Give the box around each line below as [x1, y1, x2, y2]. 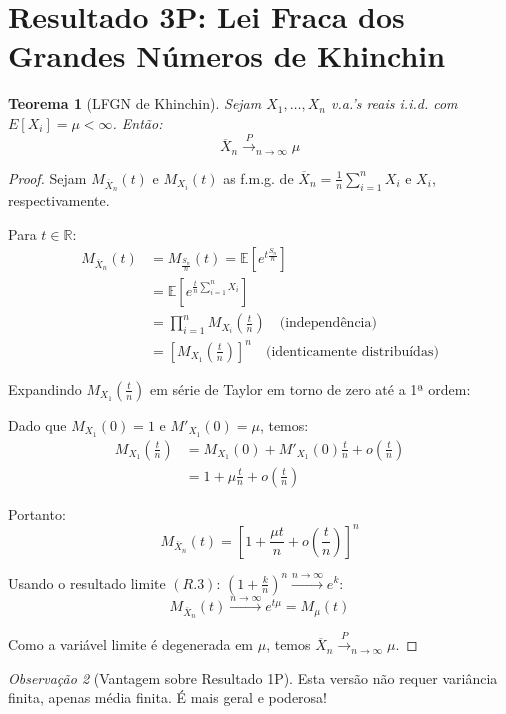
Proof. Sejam [8, 167, 87, 188]
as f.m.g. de [223, 167, 294, 188]
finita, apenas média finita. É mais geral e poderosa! [8, 687, 328, 708]
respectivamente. [8, 189, 110, 210]
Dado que [8, 414, 67, 435]
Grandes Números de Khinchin [8, 35, 446, 76]
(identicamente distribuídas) [265, 344, 439, 359]
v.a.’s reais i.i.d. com [330, 93, 458, 114]
